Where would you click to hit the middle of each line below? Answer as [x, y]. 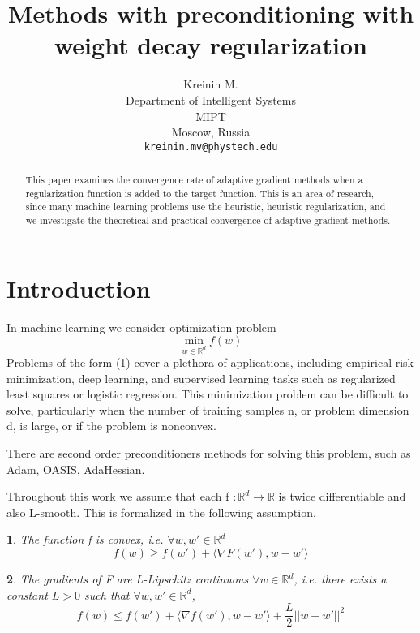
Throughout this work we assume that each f [118, 496]
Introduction [79, 288]
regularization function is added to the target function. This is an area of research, [200, 193]
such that [107, 594]
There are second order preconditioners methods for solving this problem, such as [209, 453]
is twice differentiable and [342, 496]
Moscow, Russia [211, 132]
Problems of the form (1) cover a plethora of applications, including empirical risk [210, 362]
